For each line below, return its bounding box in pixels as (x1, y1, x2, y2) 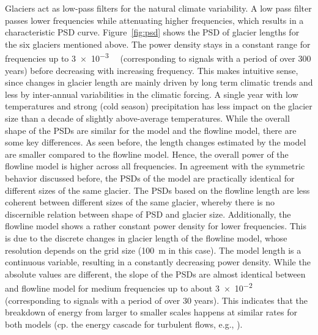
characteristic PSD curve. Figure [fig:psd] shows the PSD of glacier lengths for (5, 26, 300, 39)
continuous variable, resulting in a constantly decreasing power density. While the (5, 256, 311, 268)
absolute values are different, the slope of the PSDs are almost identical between (5, 267, 306, 280)
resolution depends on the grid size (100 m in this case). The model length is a (5, 243, 301, 256)
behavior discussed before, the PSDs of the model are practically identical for (5, 171, 295, 184)
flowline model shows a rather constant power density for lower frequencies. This (5, 219, 306, 232)
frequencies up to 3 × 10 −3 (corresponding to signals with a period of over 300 (5, 50, 311, 65)
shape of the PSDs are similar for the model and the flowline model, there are (5, 123, 297, 136)
